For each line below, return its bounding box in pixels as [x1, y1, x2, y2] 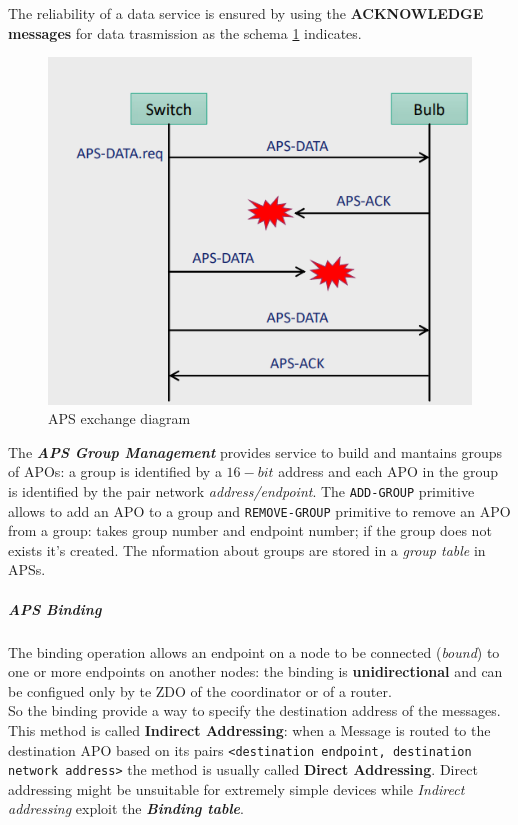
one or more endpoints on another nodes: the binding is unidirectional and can [8, 661, 503, 682]
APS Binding [8, 598, 102, 619]
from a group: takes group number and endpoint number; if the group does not [8, 520, 492, 541]
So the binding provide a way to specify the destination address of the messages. [8, 700, 501, 721]
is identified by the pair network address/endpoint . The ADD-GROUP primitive [8, 480, 475, 501]
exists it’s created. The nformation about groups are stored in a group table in [8, 539, 486, 560]
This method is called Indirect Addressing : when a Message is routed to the [8, 719, 491, 740]
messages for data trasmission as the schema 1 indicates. [8, 22, 362, 43]
